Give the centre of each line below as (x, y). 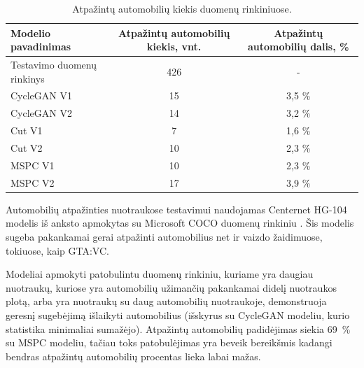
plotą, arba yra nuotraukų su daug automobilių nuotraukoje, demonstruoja (166, 301)
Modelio (31, 33)
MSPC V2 (33, 182)
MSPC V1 (33, 165)
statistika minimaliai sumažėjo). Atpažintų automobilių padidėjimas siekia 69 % (178, 328)
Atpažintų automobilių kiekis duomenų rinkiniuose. (182, 8)
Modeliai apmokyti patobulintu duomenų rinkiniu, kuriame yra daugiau (160, 274)
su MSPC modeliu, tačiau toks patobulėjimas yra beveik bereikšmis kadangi (169, 342)
